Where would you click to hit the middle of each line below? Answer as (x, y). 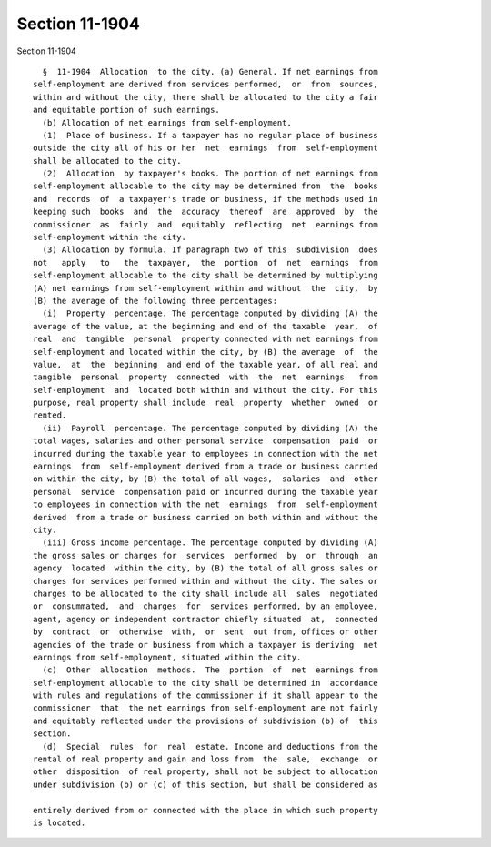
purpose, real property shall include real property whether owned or (205, 403)
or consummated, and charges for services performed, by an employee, (205, 606)
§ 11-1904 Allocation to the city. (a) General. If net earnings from (210, 71)
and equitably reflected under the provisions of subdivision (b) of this (205, 721)
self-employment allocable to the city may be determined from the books (205, 186)
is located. (60, 822)
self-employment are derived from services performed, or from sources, (205, 85)
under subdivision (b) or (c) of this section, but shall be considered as (205, 784)
